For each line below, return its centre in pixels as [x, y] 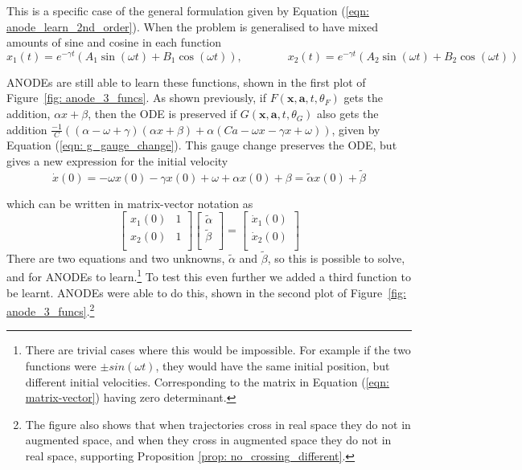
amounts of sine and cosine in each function [114, 42]
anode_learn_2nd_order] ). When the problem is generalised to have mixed [192, 26]
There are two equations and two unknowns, [116, 257]
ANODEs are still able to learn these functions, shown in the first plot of [186, 82]
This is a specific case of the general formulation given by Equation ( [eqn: [188, 10]
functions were [61, 366]
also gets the [348, 114]
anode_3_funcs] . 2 [51, 310]
